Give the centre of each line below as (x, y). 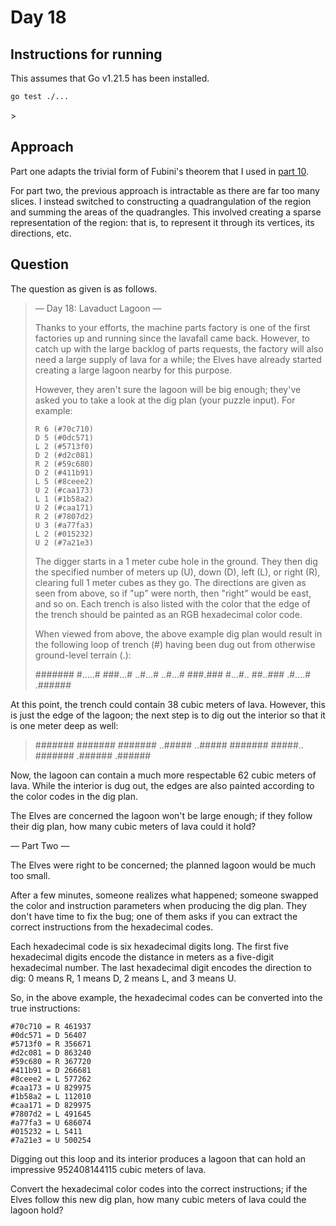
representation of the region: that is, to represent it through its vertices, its (162, 222)
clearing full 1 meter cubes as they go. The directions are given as (170, 582)
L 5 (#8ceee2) (64, 481)
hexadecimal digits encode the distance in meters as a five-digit (142, 957)
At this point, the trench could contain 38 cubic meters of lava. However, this (168, 704)
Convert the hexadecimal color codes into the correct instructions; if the (159, 1188)
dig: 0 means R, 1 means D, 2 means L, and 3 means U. (123, 978)
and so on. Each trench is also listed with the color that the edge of (172, 603)
